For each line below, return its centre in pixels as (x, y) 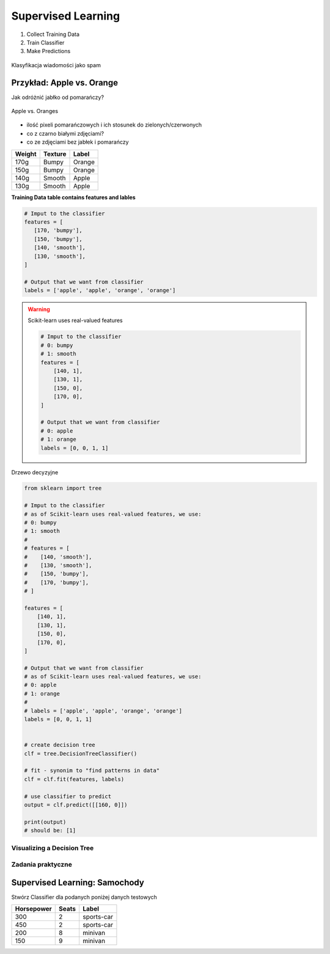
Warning (39, 309)
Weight (26, 154)
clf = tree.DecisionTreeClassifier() (81, 754)
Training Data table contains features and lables (73, 197)
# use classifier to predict (68, 796)
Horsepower (33, 909)
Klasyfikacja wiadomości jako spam (56, 65)
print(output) (45, 822)
